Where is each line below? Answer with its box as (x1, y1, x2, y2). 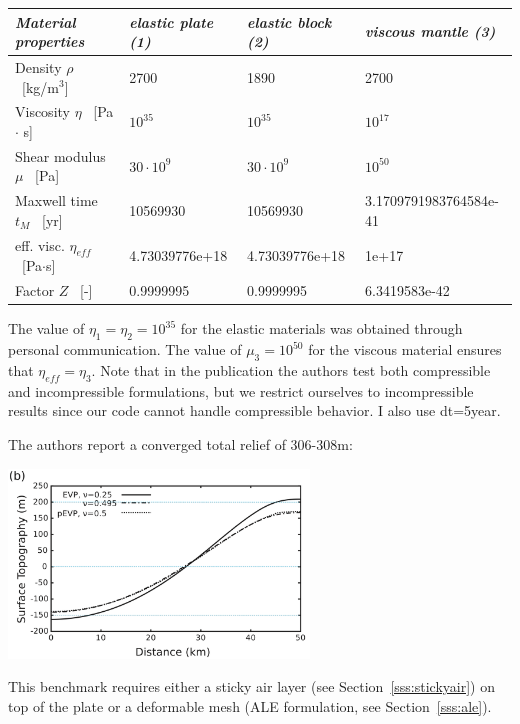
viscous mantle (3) (365, 21, 496, 42)
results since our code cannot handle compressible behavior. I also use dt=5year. (8, 400, 501, 421)
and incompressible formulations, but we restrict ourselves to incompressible (8, 380, 474, 401)
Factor (15, 280, 55, 301)
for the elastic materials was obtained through (180, 318, 463, 339)
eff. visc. (15, 234, 65, 255)
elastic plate (129, 11, 214, 32)
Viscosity (15, 101, 70, 122)
